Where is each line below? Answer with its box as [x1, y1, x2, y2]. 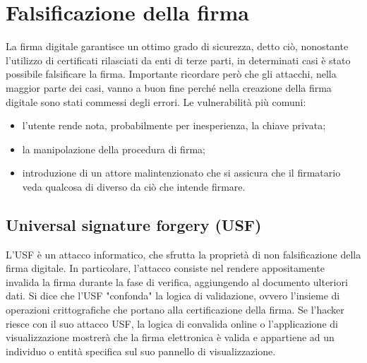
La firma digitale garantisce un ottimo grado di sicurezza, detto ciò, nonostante [6, 39, 349, 54]
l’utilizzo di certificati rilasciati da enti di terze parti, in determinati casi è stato [6, 52, 351, 67]
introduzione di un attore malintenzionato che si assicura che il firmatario [22, 165, 341, 180]
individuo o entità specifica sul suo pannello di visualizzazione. [6, 343, 276, 358]
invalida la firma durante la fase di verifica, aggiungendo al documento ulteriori [6, 274, 348, 289]
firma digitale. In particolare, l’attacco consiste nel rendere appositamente [6, 261, 325, 275]
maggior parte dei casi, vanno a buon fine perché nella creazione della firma [6, 80, 332, 95]
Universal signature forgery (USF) [6, 213, 262, 235]
